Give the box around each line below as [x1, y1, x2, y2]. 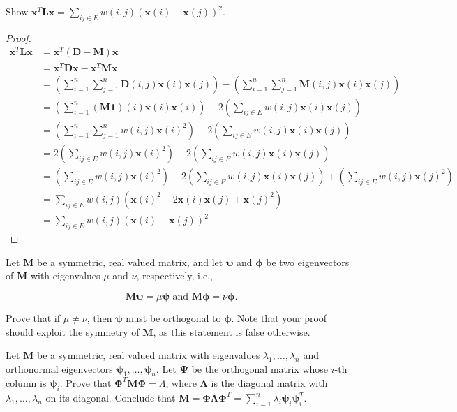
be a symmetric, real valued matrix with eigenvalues [37, 348, 260, 362]
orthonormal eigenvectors [6, 361, 113, 376]
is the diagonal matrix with [211, 376, 328, 390]
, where [165, 376, 197, 390]
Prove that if [6, 310, 61, 325]
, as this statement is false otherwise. [153, 324, 310, 339]
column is [6, 376, 47, 390]
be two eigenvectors [266, 254, 350, 269]
